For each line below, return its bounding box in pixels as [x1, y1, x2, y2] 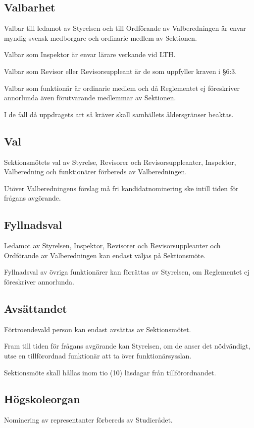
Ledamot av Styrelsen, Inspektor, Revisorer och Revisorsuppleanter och [4, 240, 221, 251]
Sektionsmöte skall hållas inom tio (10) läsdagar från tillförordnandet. [4, 367, 216, 377]
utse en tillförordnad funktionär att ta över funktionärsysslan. [4, 350, 192, 360]
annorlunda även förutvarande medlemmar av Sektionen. [4, 92, 176, 103]
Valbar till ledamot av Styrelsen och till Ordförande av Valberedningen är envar [4, 23, 246, 33]
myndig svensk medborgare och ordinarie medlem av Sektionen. [4, 32, 197, 43]
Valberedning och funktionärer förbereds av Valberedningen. [4, 166, 187, 177]
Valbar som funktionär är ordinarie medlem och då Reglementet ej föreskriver [4, 82, 240, 93]
